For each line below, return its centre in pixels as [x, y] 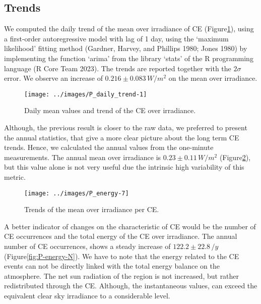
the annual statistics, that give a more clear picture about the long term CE [122, 137]
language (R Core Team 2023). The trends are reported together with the [118, 68]
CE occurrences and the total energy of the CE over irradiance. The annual [121, 236]
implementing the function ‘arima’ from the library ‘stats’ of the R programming [129, 58]
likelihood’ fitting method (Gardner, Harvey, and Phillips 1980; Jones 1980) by [126, 48]
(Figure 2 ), [235, 157]
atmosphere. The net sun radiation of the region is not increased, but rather [122, 275]
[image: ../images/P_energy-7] [77, 193]
